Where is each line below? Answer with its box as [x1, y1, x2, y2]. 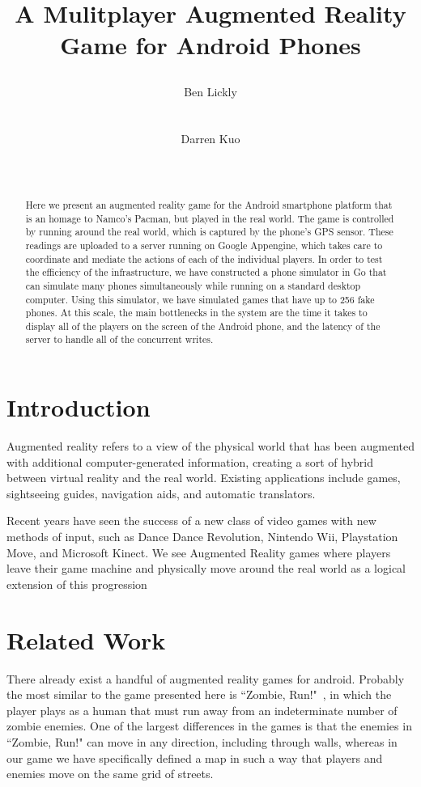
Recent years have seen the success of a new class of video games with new [6, 512, 376, 529]
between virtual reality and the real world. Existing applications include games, [6, 469, 401, 486]
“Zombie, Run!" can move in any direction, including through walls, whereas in [6, 733, 398, 750]
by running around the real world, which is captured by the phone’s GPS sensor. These [25, 225, 393, 239]
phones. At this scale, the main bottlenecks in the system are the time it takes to [25, 306, 368, 319]
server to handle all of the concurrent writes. [25, 332, 214, 346]
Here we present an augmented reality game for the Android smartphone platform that [25, 197, 393, 211]
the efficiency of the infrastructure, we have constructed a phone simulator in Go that [25, 265, 387, 279]
